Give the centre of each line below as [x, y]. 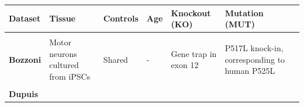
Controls [121, 18]
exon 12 [185, 65]
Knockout [191, 13]
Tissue [62, 18]
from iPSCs [70, 76]
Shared [115, 59]
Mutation [244, 13]
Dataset [25, 18]
